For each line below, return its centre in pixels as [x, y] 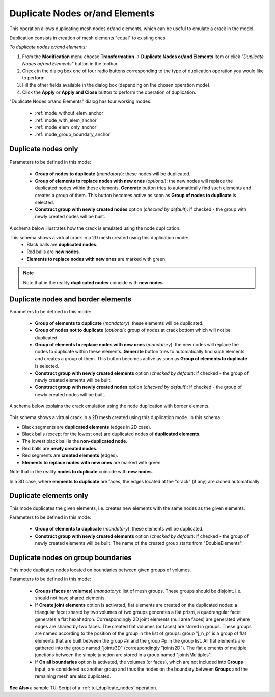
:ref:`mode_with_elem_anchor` [66, 120]
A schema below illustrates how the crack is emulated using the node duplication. [95, 228]
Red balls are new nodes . [53, 252]
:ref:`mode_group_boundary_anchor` [73, 134]
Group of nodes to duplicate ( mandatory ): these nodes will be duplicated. [113, 174]
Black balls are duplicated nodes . [62, 244]
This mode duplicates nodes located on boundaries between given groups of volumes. [100, 570]
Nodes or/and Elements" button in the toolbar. [70, 64]
